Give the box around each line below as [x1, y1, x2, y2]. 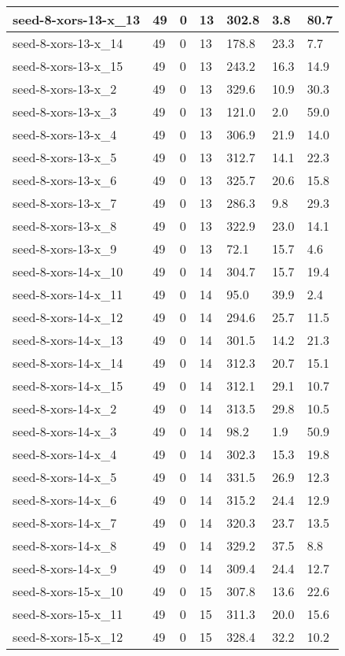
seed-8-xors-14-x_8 [13, 536, 117, 554]
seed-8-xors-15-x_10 [13, 582, 123, 600]
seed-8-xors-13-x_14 [13, 34, 123, 52]
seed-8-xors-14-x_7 [13, 513, 117, 532]
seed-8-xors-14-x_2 [13, 399, 117, 417]
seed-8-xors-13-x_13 [13, 10, 141, 28]
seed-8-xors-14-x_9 [13, 559, 117, 577]
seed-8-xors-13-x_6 [13, 171, 117, 189]
